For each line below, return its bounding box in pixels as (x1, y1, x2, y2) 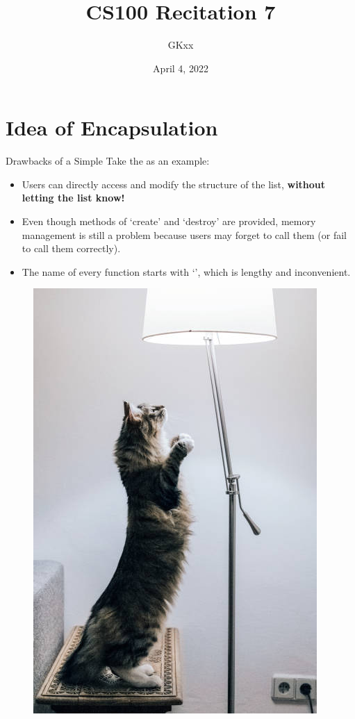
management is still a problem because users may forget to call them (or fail (22, 227, 347, 242)
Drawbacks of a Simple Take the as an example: (6, 154, 210, 168)
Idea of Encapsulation (6, 113, 218, 142)
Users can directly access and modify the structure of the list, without (22, 176, 326, 191)
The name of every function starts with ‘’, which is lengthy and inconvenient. (22, 264, 351, 279)
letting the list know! (22, 190, 125, 205)
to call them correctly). (22, 241, 121, 256)
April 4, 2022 (153, 60, 208, 75)
